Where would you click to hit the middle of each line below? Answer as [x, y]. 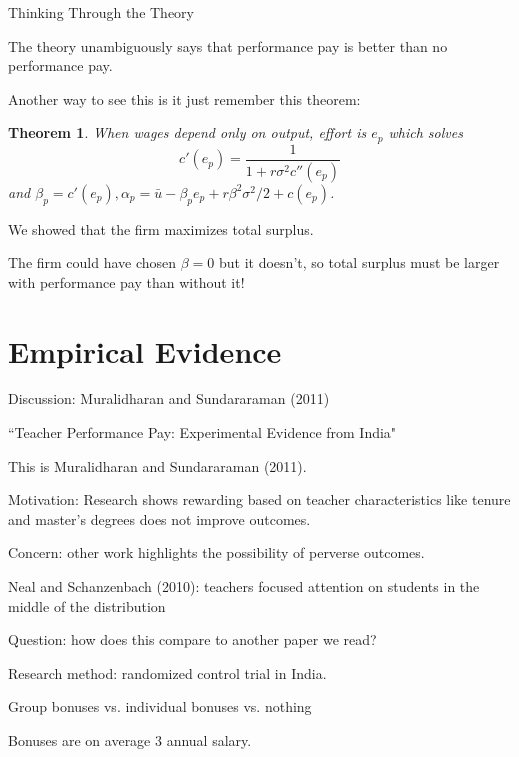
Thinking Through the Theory [101, 12]
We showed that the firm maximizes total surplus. [161, 228]
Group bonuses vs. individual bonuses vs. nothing [160, 706]
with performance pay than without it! [126, 281]
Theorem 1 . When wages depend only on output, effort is [187, 132]
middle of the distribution [87, 605]
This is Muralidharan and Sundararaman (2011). [157, 465]
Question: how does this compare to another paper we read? [192, 639]
